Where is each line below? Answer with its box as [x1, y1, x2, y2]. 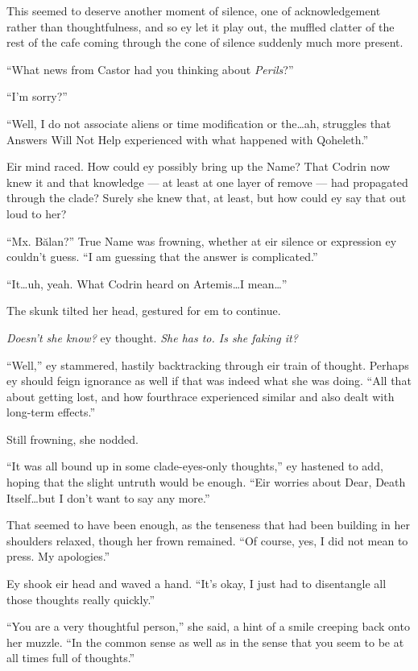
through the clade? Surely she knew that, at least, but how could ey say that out [6, 189, 407, 206]
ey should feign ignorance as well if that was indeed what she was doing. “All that [6, 372, 412, 389]
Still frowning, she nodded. [6, 430, 139, 447]
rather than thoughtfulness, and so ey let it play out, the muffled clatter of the [6, 18, 395, 35]
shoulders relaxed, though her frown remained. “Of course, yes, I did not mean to [6, 532, 408, 549]
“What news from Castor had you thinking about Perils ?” [6, 60, 294, 77]
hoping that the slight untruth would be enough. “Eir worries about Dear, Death [6, 474, 406, 491]
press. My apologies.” [6, 548, 110, 565]
